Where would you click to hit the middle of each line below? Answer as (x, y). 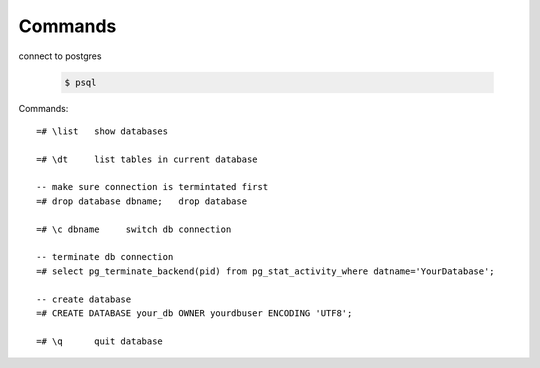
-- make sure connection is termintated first (152, 187)
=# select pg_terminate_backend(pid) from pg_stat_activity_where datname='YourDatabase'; (265, 271)
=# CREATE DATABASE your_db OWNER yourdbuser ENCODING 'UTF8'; (194, 313)
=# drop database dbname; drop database (142, 201)
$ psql (80, 82)
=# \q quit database (100, 341)
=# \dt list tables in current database (147, 159)
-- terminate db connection (105, 257)
